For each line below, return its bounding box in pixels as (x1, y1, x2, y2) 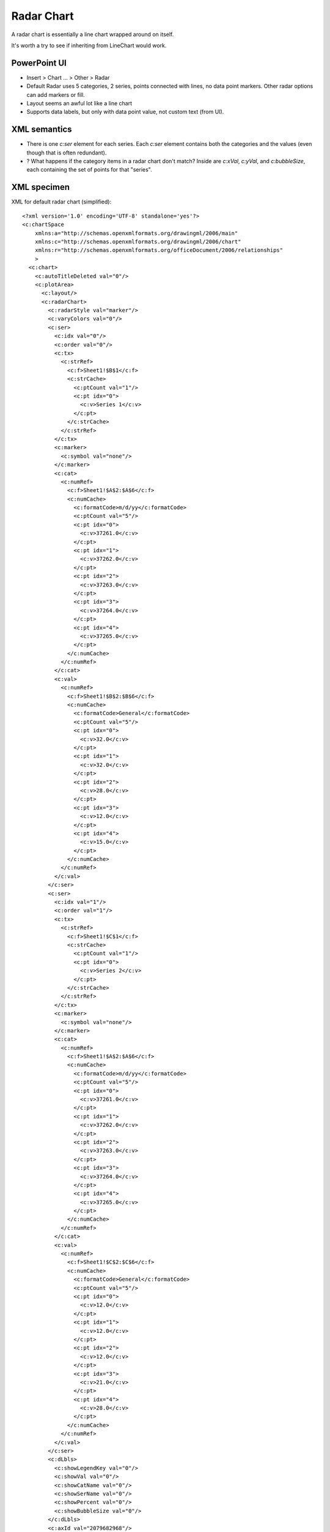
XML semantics (11, 124, 73, 135)
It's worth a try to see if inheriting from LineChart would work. (11, 42, 167, 49)
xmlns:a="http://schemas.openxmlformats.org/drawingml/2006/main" (34, 230, 238, 237)
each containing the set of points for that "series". (26, 166, 152, 173)
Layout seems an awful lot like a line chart (26, 100, 133, 107)
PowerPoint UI (11, 58, 67, 68)
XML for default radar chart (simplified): (11, 198, 112, 205)
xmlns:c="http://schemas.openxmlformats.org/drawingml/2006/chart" (34, 238, 241, 245)
